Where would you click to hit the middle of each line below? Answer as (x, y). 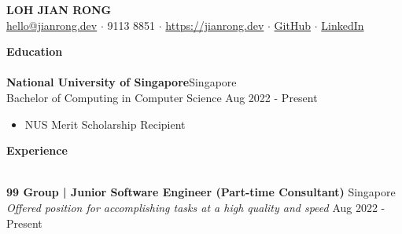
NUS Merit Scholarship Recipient (105, 124)
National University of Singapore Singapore (122, 82)
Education (35, 51)
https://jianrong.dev (215, 25)
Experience (37, 150)
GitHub (293, 25)
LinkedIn (343, 25)
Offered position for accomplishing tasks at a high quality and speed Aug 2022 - (196, 207)
